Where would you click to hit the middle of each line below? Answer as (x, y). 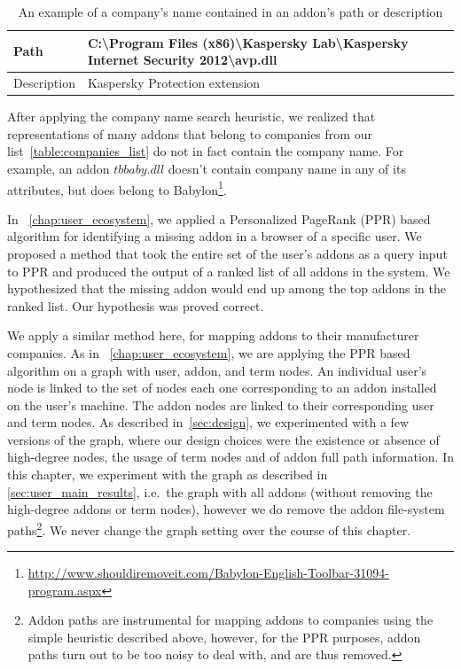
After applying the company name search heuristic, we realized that (191, 117)
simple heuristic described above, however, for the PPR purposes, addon (224, 637)
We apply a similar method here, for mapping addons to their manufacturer (213, 335)
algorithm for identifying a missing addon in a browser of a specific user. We (215, 236)
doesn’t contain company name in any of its (287, 168)
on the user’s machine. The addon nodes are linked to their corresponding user (221, 405)
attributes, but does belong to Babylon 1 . (117, 188)
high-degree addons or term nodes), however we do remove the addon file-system (226, 509)
